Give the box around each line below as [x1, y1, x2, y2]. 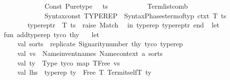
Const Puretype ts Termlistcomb [44, 1, 188, 11]
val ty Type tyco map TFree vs [17, 57, 120, 67]
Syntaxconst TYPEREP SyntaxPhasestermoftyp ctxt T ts [44, 10, 227, 20]
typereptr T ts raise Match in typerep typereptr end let [27, 20, 219, 30]
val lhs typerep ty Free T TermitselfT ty [17, 67, 152, 77]
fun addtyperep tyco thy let [4, 29, 99, 39]
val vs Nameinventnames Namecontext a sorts [17, 48, 163, 58]
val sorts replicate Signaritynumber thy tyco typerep [17, 39, 183, 49]
